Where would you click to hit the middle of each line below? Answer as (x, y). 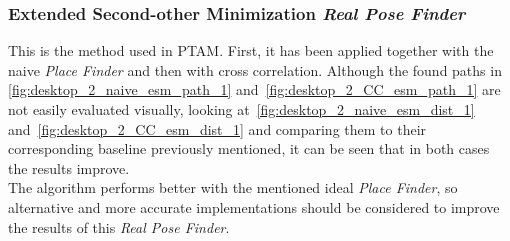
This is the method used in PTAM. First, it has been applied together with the (251, 50)
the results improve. (69, 167)
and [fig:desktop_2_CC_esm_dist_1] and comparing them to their (217, 128)
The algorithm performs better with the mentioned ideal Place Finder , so (233, 187)
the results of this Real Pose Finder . (119, 226)
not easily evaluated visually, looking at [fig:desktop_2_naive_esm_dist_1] (241, 109)
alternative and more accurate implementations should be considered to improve (254, 206)
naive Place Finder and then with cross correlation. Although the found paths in (255, 69)
